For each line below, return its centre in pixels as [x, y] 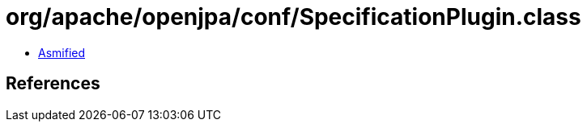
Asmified [62, 52]
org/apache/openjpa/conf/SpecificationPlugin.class [293, 17]
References [53, 84]
